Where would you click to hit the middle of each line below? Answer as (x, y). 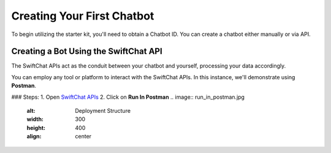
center (83, 137)
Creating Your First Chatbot (83, 16)
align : (34, 137)
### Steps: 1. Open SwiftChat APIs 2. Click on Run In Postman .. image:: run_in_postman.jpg (128, 97)
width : (35, 119)
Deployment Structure (103, 111)
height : (36, 127)
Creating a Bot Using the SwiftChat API (87, 52)
